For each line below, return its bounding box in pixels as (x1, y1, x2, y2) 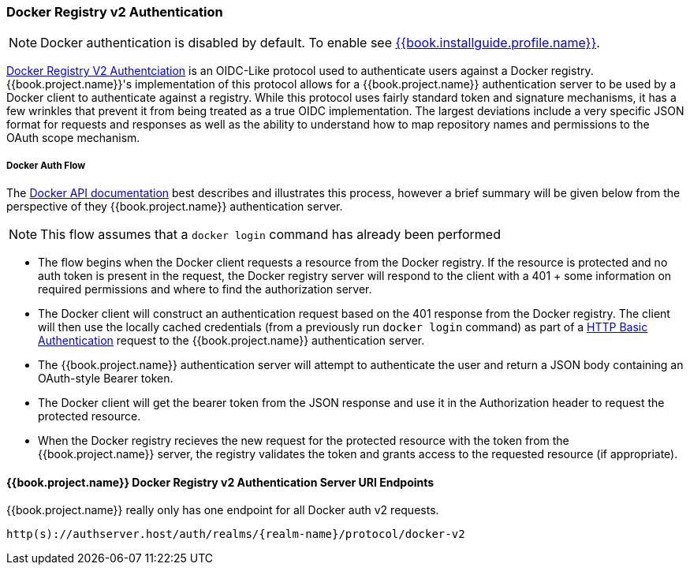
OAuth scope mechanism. (6, 131, 140, 145)
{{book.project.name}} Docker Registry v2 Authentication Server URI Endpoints (6, 475, 435, 489)
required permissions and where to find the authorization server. (38, 282, 372, 297)
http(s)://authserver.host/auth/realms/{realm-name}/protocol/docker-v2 (6, 528, 465, 541)
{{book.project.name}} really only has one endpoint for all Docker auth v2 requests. (6, 503, 439, 517)
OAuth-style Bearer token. (38, 371, 173, 386)
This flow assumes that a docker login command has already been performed (40, 226, 501, 243)
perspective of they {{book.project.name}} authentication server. (6, 200, 343, 214)
